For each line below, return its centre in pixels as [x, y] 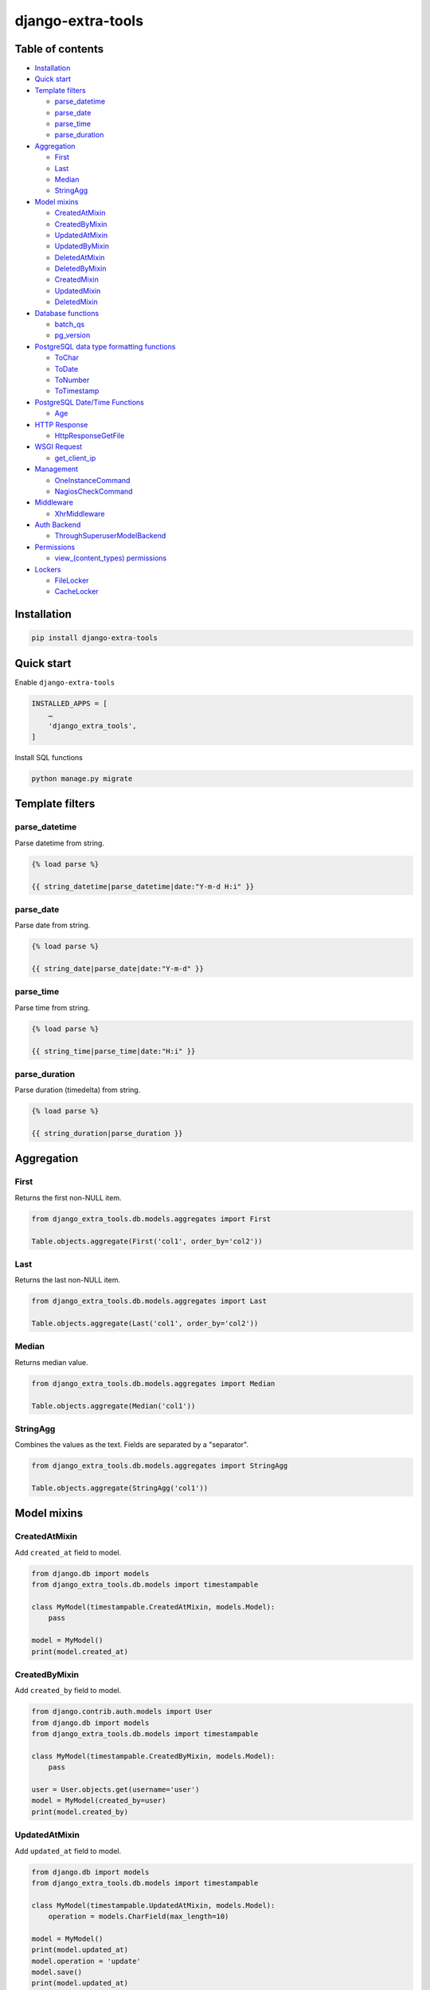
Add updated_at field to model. [68, 1851]
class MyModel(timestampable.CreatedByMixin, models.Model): [153, 1756]
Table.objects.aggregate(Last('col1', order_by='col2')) [145, 1324]
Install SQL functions [49, 758]
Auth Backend [58, 525]
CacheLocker [76, 591]
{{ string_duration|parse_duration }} [107, 1134]
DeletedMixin [76, 302]
